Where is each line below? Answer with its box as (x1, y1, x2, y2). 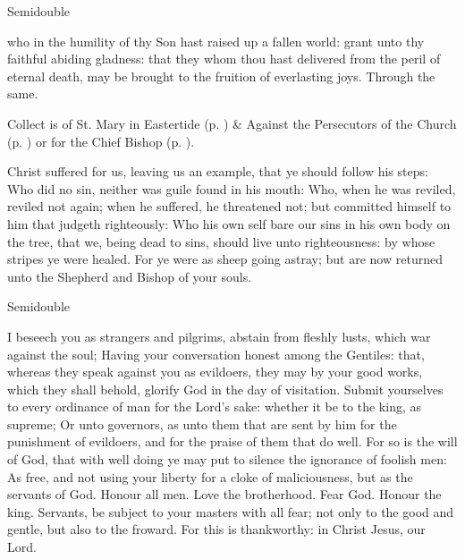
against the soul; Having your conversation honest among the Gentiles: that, (7, 344, 425, 363)
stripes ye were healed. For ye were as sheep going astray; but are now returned (7, 250, 443, 268)
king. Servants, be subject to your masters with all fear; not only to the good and (7, 502, 454, 521)
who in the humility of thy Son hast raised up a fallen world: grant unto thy (7, 31, 425, 50)
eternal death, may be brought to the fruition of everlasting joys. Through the (7, 66, 435, 85)
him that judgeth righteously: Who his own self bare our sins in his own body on (7, 214, 451, 233)
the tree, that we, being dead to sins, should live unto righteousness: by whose (7, 232, 435, 250)
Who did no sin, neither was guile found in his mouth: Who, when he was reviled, (7, 179, 456, 198)
